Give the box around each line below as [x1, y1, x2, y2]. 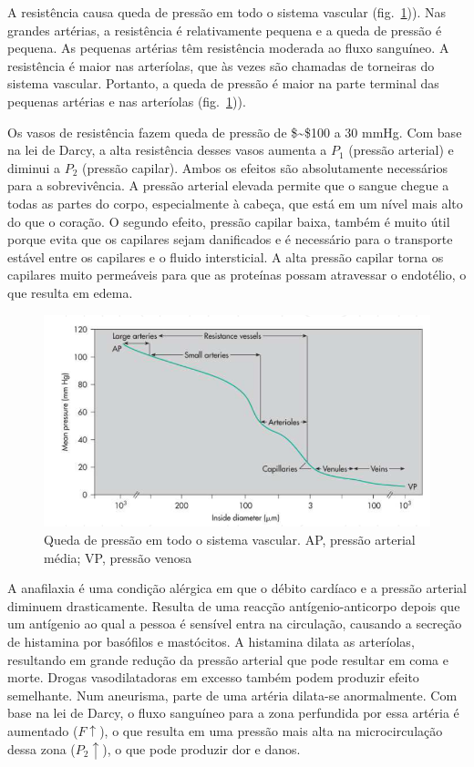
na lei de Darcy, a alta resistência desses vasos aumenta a [7, 140, 327, 159]
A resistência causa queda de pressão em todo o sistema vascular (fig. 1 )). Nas [7, 3, 447, 21]
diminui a [7, 158, 60, 177]
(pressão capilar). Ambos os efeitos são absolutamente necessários [81, 158, 448, 177]
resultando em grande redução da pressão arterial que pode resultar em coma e [7, 649, 448, 669]
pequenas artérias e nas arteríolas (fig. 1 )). [7, 91, 246, 110]
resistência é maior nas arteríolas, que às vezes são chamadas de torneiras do [7, 56, 435, 75]
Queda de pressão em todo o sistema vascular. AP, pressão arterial [44, 530, 416, 548]
